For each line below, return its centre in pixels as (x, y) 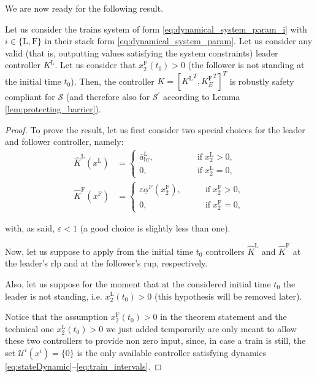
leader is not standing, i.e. (54, 296)
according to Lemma (202, 97)
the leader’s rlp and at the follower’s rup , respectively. (106, 263)
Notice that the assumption (56, 317)
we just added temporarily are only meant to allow (201, 328)
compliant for (30, 97)
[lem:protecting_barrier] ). (53, 109)
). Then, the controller (113, 81)
